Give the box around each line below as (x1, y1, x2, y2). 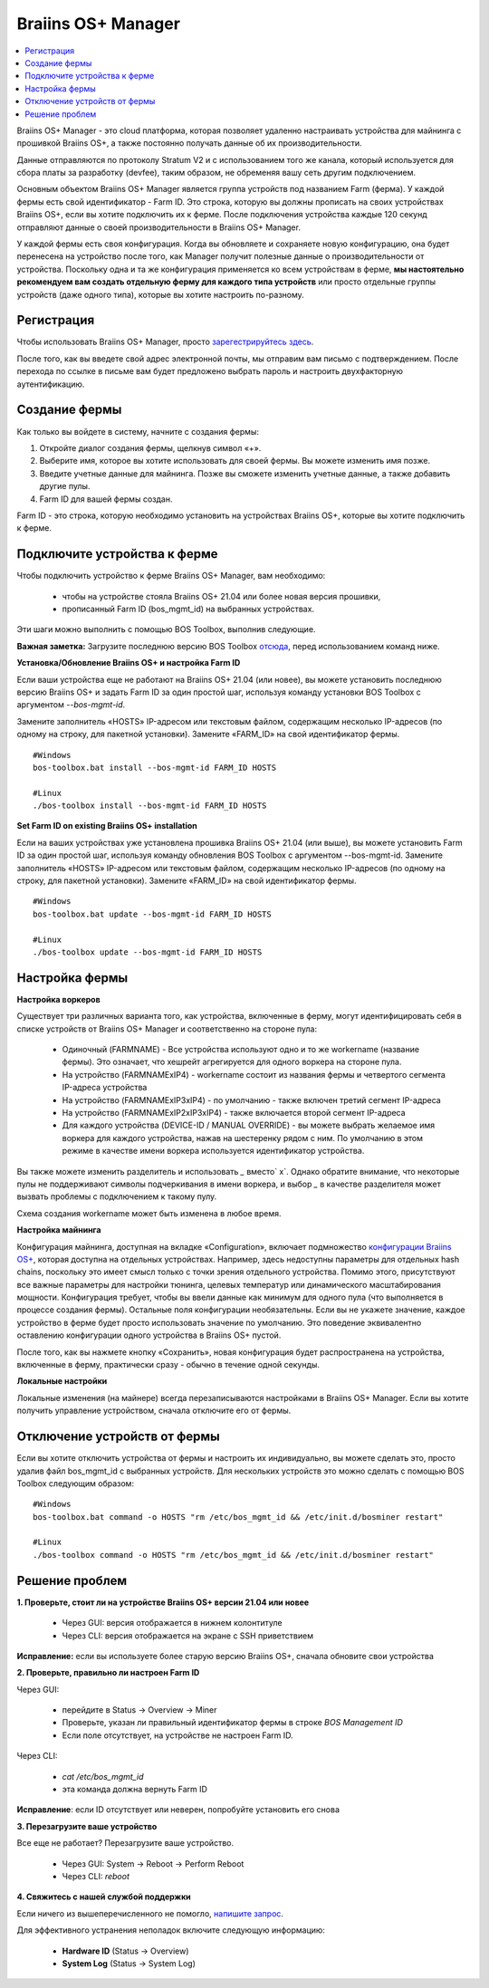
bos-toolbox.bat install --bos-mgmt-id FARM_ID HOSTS (33, 762, 276, 773)
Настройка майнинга (16, 1224, 101, 1235)
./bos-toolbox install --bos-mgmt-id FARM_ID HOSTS (33, 801, 267, 811)
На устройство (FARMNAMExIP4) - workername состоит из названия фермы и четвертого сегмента (62, 1069, 446, 1080)
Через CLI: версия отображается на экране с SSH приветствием (62, 1630, 314, 1641)
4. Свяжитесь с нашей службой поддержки (16, 1891, 192, 1902)
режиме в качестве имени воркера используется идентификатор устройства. (62, 1146, 365, 1157)
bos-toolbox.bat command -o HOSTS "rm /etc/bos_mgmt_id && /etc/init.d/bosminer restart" (33, 1512, 444, 1522)
